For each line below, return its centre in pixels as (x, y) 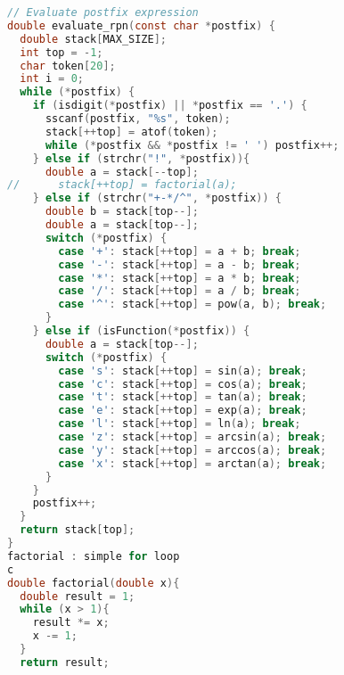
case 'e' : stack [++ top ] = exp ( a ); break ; (183, 411)
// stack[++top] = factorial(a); (122, 185)
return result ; (65, 662)
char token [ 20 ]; (68, 66)
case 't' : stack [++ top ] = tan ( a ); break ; (183, 397)
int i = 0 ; (52, 79)
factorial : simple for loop (94, 556)
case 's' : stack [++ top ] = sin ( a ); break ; (183, 370)
